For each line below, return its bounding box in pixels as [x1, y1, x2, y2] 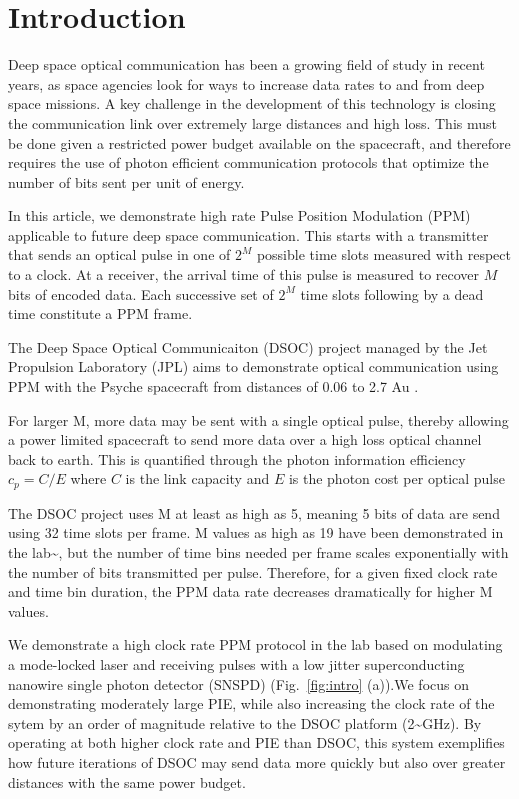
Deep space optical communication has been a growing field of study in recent [8, 54, 485, 75]
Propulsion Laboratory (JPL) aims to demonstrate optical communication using [8, 356, 499, 377]
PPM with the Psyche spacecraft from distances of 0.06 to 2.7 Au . [8, 376, 419, 397]
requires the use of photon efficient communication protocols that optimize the [8, 152, 489, 173]
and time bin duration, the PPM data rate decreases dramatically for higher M [8, 581, 493, 602]
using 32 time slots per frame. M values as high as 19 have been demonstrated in [8, 522, 504, 543]
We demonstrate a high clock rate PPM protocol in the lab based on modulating [8, 634, 503, 655]
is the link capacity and [125, 468, 270, 489]
